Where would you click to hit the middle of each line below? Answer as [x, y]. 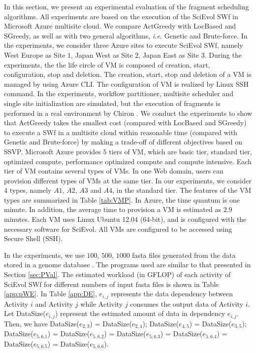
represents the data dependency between [172, 294]
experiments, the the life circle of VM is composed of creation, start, [107, 64]
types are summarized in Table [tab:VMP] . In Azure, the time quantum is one [122, 199]
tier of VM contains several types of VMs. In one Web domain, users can [114, 171]
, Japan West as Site [102, 54]
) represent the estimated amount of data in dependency [140, 313]
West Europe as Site [35, 54]
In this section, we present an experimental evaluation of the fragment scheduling [127, 6]
